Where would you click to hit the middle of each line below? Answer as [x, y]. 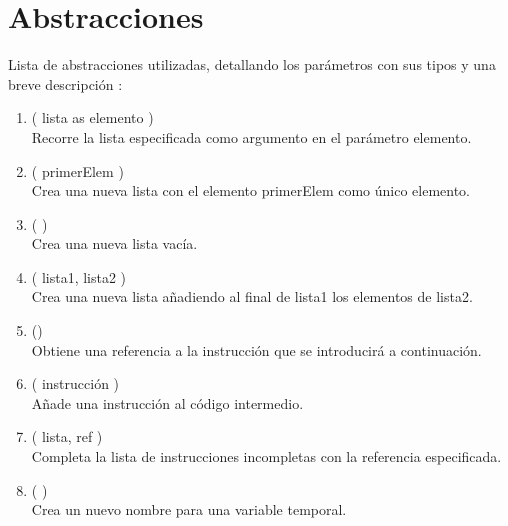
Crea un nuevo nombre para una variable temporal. [189, 509]
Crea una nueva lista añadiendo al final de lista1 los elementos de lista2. [252, 296]
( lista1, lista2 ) [79, 276]
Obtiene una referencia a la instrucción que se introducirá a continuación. [256, 349]
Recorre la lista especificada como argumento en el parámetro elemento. [251, 136]
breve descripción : [65, 83]
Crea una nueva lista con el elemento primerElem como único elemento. [251, 190]
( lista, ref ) [67, 436]
